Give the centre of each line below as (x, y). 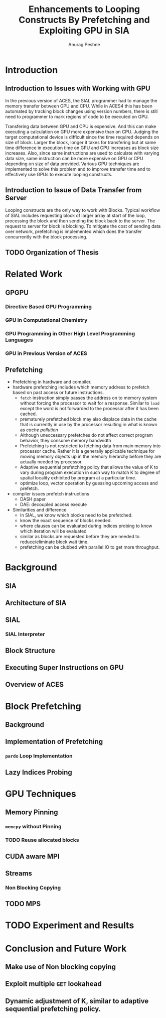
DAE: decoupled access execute (53, 504)
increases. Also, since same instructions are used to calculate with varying (82, 153)
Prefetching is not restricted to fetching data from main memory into (90, 446)
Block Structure (30, 650)
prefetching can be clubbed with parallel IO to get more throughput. (90, 547)
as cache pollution (39, 430)
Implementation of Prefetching (54, 742)
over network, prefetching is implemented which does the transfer (73, 231)
